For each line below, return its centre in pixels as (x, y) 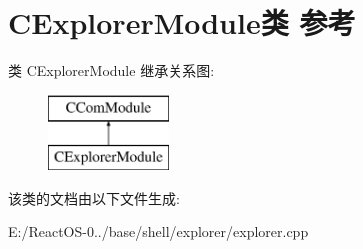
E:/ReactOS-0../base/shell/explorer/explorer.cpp (158, 231)
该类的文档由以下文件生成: (94, 197)
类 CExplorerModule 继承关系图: (111, 70)
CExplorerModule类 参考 (182, 22)
